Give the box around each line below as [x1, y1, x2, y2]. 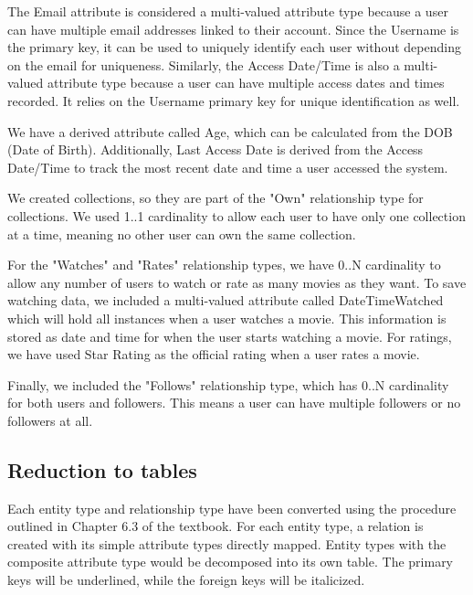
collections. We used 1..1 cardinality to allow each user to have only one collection [7, 206, 466, 225]
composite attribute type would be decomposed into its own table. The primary [7, 552, 454, 571]
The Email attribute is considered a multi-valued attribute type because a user [7, 2, 448, 20]
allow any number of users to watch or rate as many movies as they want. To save [7, 272, 467, 292]
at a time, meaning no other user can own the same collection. [7, 224, 356, 243]
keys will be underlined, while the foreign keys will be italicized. [7, 570, 365, 590]
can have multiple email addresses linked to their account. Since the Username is [7, 19, 459, 38]
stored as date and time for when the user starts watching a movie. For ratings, [7, 326, 452, 345]
